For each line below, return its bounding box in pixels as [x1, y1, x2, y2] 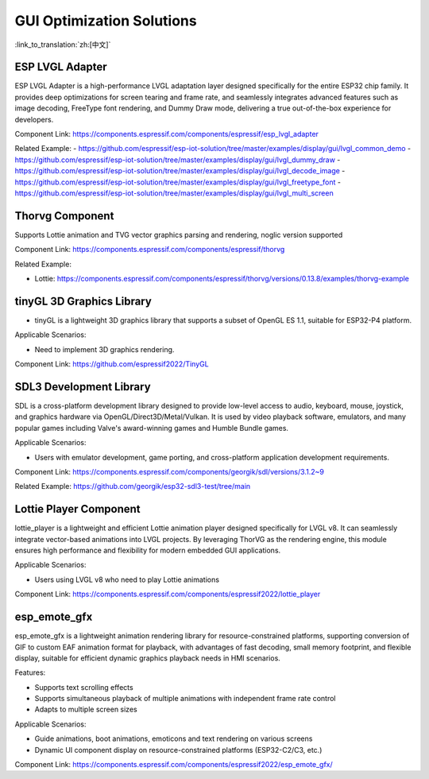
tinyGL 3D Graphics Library [14, 294, 153, 308]
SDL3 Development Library [14, 380, 151, 393]
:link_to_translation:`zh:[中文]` [14, 40, 111, 49]
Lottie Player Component [14, 502, 141, 516]
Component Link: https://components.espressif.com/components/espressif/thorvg [14, 245, 285, 254]
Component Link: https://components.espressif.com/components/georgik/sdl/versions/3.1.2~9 [14, 467, 325, 476]
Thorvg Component [14, 209, 114, 223]
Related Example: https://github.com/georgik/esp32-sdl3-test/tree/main [14, 482, 251, 491]
